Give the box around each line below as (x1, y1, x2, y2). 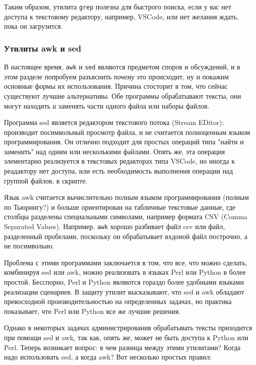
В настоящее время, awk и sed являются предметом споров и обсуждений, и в (4, 61, 241, 72)
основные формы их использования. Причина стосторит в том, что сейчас (4, 81, 228, 91)
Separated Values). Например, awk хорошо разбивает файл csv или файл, (4, 221, 225, 232)
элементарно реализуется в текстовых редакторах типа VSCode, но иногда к (4, 156, 235, 166)
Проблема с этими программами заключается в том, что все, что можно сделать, (4, 257, 248, 267)
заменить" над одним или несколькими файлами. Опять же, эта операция (4, 146, 225, 156)
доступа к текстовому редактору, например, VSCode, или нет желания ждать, (4, 11, 239, 21)
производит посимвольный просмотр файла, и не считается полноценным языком (4, 126, 251, 137)
